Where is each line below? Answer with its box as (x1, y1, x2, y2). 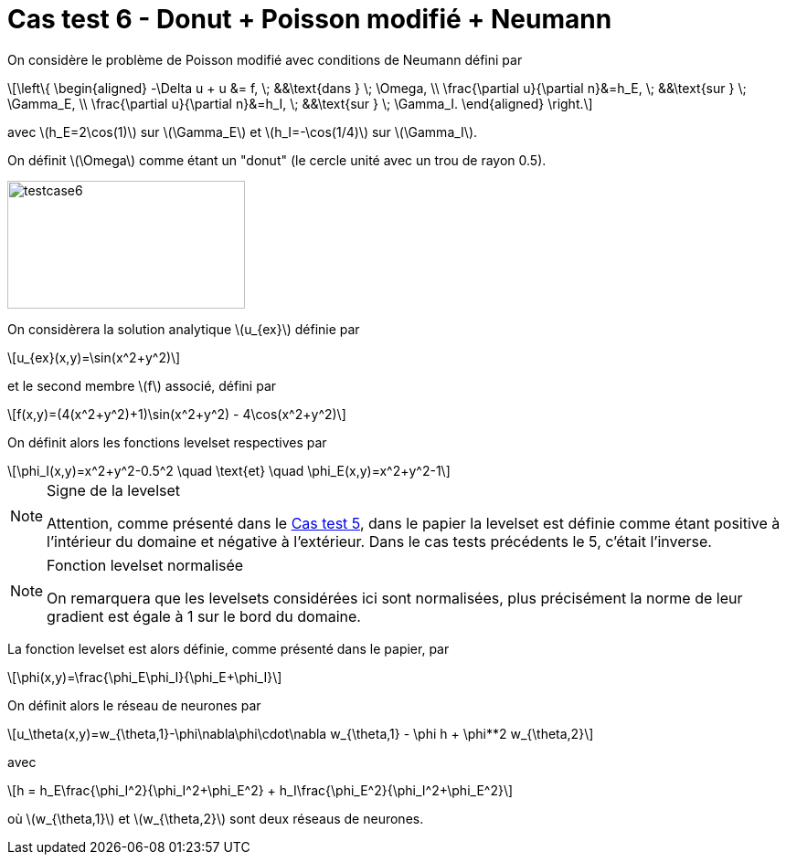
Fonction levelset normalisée (47, 555, 244, 574)
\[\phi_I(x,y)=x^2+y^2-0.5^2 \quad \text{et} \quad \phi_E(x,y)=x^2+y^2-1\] (7, 462, 451, 478)
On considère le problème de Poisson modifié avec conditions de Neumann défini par (7, 51, 523, 68)
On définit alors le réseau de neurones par (7, 697, 261, 713)
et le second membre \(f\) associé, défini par (7, 377, 277, 394)
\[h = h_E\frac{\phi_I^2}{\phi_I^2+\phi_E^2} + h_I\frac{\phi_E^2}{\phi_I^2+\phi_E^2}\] (7, 782, 514, 798)
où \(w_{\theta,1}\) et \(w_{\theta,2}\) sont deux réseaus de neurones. (7, 810, 424, 826)
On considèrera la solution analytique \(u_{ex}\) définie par (7, 321, 360, 337)
